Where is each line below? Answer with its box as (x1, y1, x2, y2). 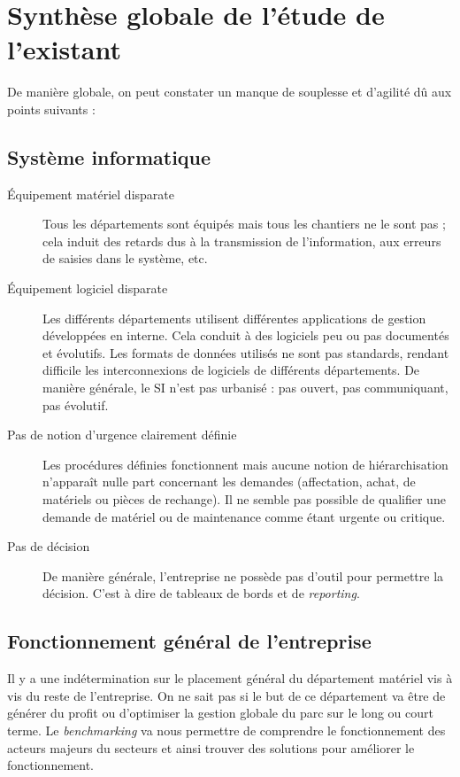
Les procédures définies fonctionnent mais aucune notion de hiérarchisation (42, 455, 448, 473)
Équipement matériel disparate (7, 184, 174, 203)
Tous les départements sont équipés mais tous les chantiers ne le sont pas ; (42, 214, 446, 233)
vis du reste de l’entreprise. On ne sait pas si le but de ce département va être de (7, 686, 446, 704)
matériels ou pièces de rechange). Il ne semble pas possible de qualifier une (42, 490, 446, 509)
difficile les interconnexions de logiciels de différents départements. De (42, 361, 420, 379)
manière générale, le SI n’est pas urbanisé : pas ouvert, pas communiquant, (42, 378, 448, 397)
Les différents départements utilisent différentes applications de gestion (42, 308, 426, 327)
